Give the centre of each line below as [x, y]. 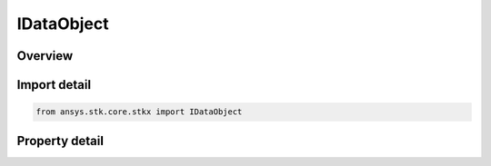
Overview [45, 56]
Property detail [60, 141]
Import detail [54, 85]
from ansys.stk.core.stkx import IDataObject [139, 112]
